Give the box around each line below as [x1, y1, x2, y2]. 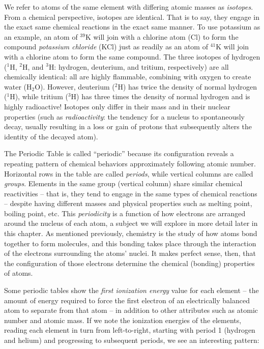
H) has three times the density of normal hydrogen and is [71, 91, 250, 102]
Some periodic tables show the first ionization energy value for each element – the [4, 285, 259, 296]
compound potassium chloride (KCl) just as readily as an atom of [4, 41, 208, 52]
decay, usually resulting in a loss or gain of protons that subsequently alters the [4, 121, 252, 132]
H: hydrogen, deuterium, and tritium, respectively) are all [48, 61, 229, 72]
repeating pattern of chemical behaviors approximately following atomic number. [4, 158, 256, 168]
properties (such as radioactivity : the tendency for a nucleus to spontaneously [4, 111, 245, 122]
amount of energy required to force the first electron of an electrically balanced [4, 295, 250, 305]
